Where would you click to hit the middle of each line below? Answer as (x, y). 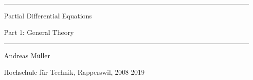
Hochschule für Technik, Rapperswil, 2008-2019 (74, 72)
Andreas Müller (27, 56)
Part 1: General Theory (39, 32)
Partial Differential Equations (48, 16)
